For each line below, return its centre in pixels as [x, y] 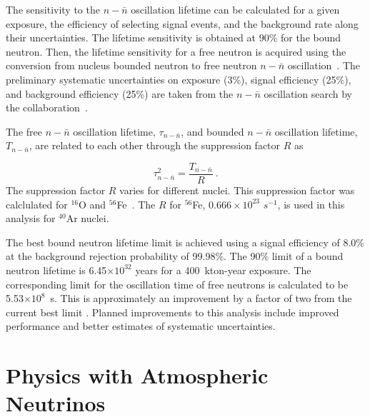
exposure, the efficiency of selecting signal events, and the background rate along [182, 23]
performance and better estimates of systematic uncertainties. [141, 326]
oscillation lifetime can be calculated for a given [235, 9]
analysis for [31, 218]
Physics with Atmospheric [137, 375]
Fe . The [136, 204]
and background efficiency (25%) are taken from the [120, 93]
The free [24, 131]
